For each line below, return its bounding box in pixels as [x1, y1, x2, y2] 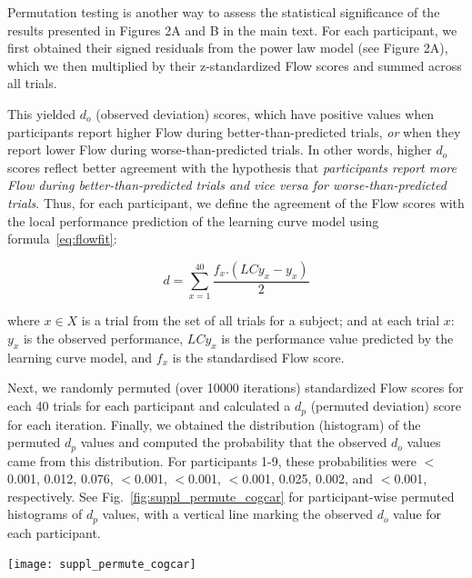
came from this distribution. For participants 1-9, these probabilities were [7, 451, 417, 470]
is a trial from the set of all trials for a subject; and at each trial [81, 311, 440, 330]
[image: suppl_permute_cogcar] [7, 558, 196, 572]
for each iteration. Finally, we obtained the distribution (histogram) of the [7, 414, 421, 433]
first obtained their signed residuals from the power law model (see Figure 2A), [7, 38, 448, 57]
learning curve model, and [7, 347, 153, 366]
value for [393, 504, 442, 523]
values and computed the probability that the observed [80, 433, 387, 452]
